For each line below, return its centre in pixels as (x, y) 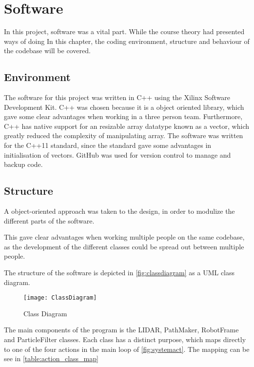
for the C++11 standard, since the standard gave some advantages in (108, 145)
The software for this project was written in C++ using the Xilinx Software (117, 97)
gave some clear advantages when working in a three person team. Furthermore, (123, 116)
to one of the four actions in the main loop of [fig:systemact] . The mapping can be (127, 349)
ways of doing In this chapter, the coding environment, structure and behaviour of (127, 41)
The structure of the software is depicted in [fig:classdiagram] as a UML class (119, 273)
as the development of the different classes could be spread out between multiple (124, 246)
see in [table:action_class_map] (51, 358)
